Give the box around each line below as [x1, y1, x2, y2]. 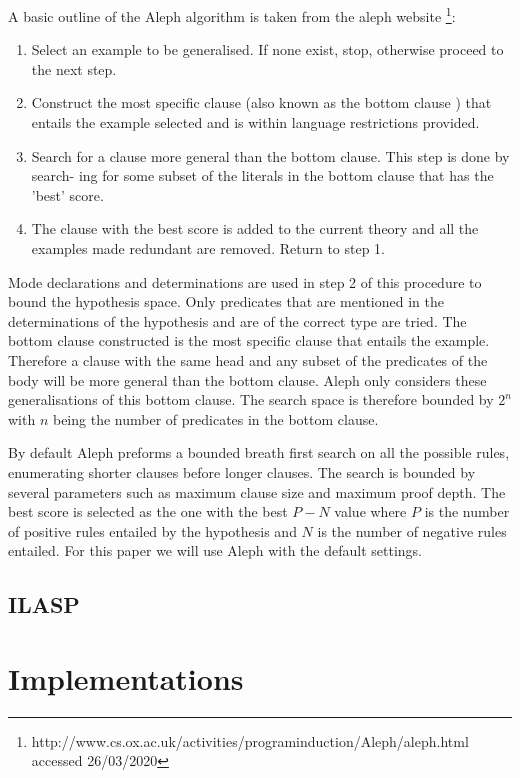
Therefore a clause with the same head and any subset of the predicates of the [8, 349, 488, 370]
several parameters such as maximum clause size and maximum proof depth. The [8, 481, 506, 502]
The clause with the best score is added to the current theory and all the [31, 218, 479, 239]
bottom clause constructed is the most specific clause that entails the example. [8, 330, 490, 351]
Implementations [8, 657, 244, 698]
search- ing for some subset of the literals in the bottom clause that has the [31, 165, 494, 186]
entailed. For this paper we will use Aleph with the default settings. [8, 540, 422, 561]
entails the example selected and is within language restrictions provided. [31, 112, 480, 133]
